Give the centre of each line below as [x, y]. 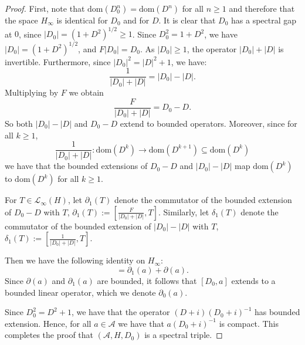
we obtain [86, 92]
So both [19, 123]
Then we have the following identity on [75, 260]
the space [21, 20]
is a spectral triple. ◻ [184, 335]
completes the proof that [49, 335]
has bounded [277, 312]
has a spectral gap [264, 20]
